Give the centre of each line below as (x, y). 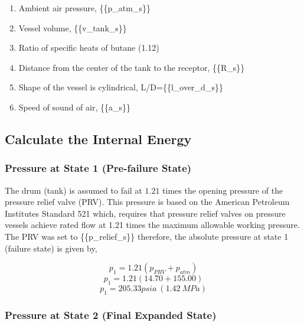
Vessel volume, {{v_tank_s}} (73, 27)
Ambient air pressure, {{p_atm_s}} (84, 8)
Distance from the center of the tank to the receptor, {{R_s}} (132, 67)
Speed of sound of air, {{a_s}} (75, 107)
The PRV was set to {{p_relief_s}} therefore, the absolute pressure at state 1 (147, 236)
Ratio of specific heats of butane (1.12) (89, 48)
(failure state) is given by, (51, 248)
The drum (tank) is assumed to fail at (73, 190)
